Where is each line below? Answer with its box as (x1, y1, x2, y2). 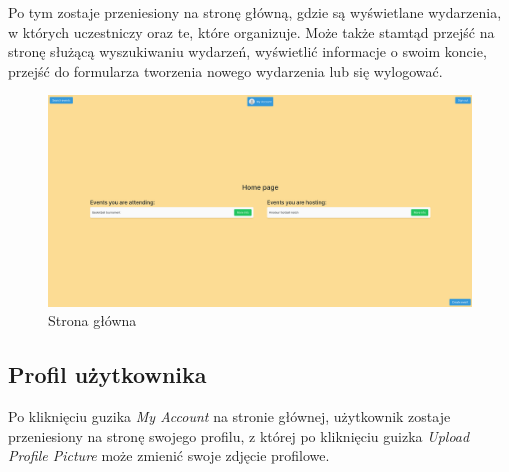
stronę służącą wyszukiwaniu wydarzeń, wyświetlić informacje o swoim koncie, (8, 41, 487, 62)
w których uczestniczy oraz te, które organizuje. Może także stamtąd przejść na (8, 21, 495, 42)
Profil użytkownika (8, 359, 207, 390)
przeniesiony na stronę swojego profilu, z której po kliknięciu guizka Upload (8, 425, 470, 446)
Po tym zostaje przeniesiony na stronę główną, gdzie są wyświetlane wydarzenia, (8, 2, 502, 22)
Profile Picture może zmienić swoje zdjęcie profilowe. (8, 445, 330, 466)
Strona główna (48, 310, 137, 331)
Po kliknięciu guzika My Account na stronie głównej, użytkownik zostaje (8, 405, 451, 426)
